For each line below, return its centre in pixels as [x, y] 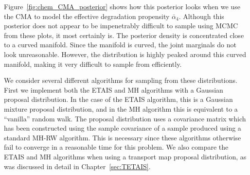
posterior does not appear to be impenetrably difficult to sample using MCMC [121, 26]
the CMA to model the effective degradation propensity [87, 16]
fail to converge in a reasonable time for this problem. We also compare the [116, 147]
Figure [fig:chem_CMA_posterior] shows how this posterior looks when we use [122, 6]
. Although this [201, 16]
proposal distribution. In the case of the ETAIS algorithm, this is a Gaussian [118, 99]
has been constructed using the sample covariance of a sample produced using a [123, 128]
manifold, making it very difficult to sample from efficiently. [93, 64]
